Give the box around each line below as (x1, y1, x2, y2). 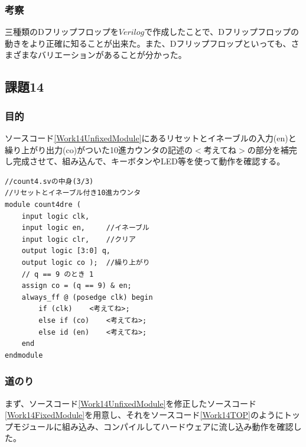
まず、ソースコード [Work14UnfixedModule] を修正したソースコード (5, 397, 256, 409)
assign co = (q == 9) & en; (21, 281, 132, 290)
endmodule (5, 351, 43, 359)
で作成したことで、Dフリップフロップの (144, 25, 299, 38)
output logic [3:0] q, (21, 247, 110, 255)
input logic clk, (21, 212, 90, 221)
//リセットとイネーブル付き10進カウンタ (5, 189, 141, 197)
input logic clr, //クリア (21, 235, 136, 244)
